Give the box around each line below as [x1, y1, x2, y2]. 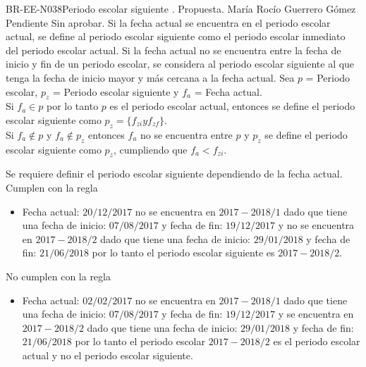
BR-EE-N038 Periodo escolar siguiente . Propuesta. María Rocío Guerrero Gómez [6, 1, 356, 15]
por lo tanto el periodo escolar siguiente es [92, 245, 275, 260]
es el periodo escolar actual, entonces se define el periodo [109, 99, 355, 113]
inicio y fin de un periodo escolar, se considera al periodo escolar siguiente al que [6, 56, 355, 71]
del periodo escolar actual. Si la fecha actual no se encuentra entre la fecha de [6, 42, 341, 57]
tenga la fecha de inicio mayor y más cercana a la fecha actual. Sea [6, 70, 295, 85]
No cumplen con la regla [6, 268, 111, 283]
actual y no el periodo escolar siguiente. [22, 347, 193, 362]
